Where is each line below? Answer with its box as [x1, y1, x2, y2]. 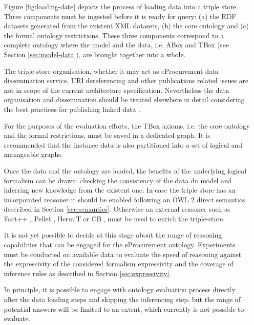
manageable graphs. [4, 149, 63, 159]
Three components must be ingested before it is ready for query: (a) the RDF [4, 11, 236, 21]
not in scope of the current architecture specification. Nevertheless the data [4, 85, 229, 95]
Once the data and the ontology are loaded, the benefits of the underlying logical [4, 165, 247, 175]
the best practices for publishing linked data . [4, 104, 140, 114]
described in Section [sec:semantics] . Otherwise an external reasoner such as [4, 204, 231, 214]
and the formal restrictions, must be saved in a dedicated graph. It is [4, 130, 211, 140]
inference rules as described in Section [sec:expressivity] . [4, 268, 171, 278]
